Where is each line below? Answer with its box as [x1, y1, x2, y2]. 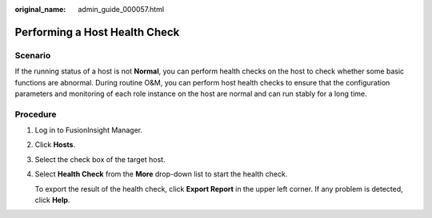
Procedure [14, 109, 57, 120]
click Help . [34, 196, 70, 205]
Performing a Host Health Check [14, 25, 180, 39]
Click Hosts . [34, 140, 76, 149]
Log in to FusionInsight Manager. [34, 125, 143, 135]
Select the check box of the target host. [34, 154, 166, 164]
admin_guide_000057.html [78, 5, 164, 14]
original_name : [14, 5, 66, 14]
